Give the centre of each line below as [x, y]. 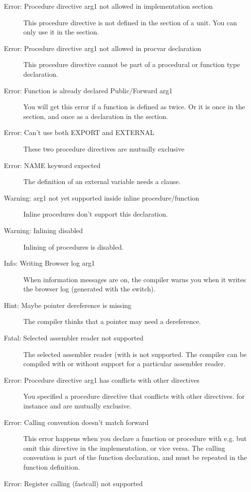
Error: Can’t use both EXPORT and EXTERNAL [79, 132]
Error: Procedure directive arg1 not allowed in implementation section [108, 6]
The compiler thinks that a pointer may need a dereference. [112, 321]
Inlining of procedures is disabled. [74, 246]
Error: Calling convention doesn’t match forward [76, 422]
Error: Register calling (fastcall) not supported [73, 483]
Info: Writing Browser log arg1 [50, 263]
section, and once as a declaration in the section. [96, 116]
